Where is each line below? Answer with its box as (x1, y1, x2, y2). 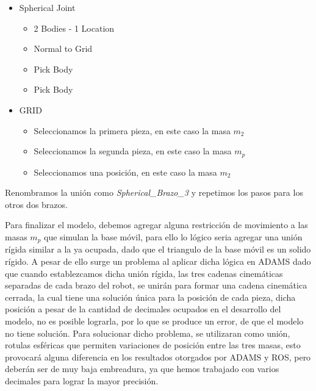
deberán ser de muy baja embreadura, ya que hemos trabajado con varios (5, 362, 279, 375)
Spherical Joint (19, 1, 76, 13)
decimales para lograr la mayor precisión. (5, 374, 159, 387)
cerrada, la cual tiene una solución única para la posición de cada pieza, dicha (5, 290, 296, 303)
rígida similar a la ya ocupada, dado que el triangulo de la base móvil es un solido (5, 243, 311, 256)
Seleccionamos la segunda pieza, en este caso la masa (34, 145, 232, 157)
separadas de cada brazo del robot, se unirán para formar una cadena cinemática (5, 279, 307, 292)
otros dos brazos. (5, 198, 68, 210)
